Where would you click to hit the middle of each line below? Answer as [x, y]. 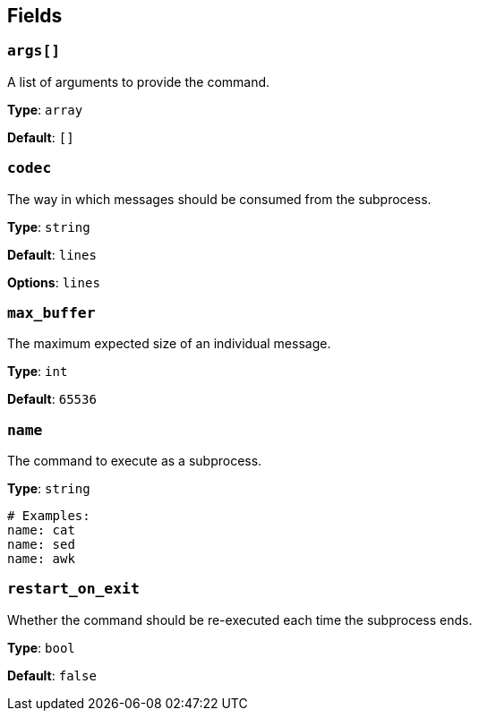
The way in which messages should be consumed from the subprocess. [219, 199]
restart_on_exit [73, 589]
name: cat [41, 530]
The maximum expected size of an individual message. [169, 344]
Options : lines [54, 282]
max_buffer [51, 312]
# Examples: [49, 516]
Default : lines [52, 254]
